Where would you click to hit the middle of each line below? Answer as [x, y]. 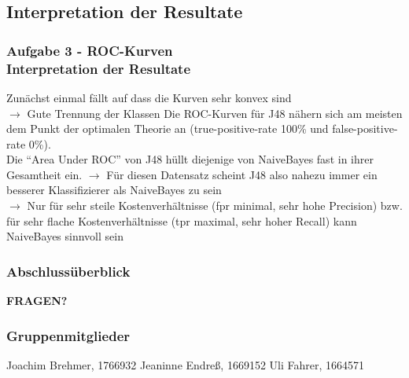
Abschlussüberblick [68, 271]
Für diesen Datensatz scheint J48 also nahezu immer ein [242, 174]
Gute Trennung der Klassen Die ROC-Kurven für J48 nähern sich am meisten [215, 113]
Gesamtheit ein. [44, 174]
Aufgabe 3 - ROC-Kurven [90, 50]
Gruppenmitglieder [68, 335]
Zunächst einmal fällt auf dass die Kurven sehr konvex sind [149, 97]
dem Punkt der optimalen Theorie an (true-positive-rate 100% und [168, 128]
